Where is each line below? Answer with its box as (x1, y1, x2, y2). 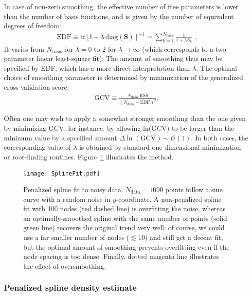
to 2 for (94, 43, 116, 54)
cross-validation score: (4, 81, 69, 92)
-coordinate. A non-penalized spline (116, 194, 222, 204)
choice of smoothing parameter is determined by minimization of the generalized (4, 72, 243, 82)
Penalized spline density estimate (4, 281, 137, 294)
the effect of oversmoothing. (23, 260, 106, 271)
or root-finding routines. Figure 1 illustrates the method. (4, 151, 174, 161)
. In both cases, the (191, 132, 248, 142)
